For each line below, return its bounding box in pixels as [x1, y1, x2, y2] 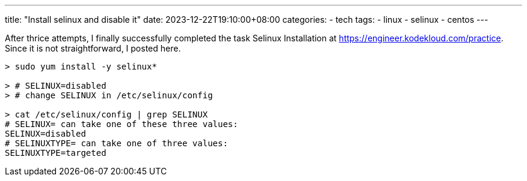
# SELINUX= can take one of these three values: [5, 119, 238, 129]
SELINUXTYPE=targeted [5, 148, 106, 158]
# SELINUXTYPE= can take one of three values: [5, 138, 228, 148]
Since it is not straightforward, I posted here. [5, 43, 181, 53]
